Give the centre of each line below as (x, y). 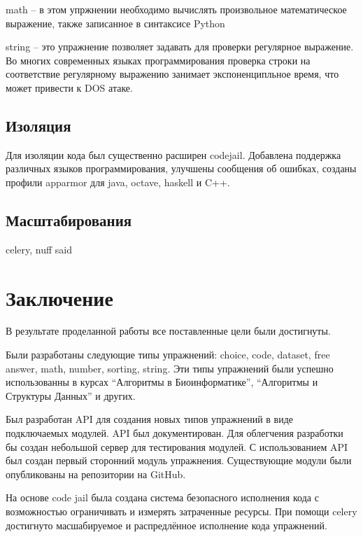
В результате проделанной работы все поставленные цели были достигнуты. (168, 331)
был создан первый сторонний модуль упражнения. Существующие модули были (179, 460)
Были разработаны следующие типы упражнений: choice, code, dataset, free (168, 355)
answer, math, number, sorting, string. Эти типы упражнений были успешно (170, 368)
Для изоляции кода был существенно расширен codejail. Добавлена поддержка (173, 154)
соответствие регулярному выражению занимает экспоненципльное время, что (172, 74)
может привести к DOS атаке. (69, 87)
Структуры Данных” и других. (71, 395)
